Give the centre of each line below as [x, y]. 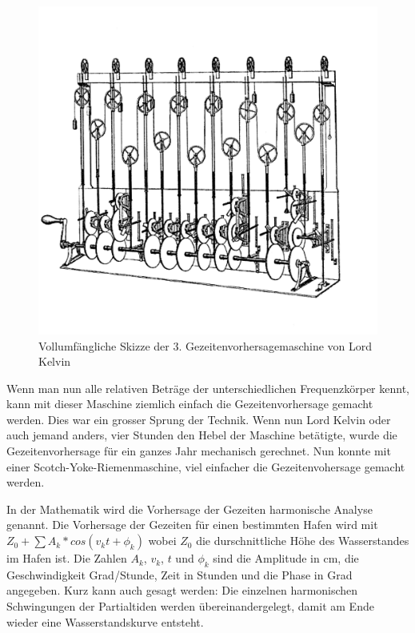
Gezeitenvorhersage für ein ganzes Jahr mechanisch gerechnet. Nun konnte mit [199, 451]
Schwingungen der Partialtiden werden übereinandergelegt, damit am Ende [190, 606]
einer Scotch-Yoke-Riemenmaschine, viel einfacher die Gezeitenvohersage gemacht [206, 466]
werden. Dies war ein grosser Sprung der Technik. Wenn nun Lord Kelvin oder [199, 419]
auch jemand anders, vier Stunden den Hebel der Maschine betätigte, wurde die [202, 435]
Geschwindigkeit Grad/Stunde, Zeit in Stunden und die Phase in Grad [180, 574]
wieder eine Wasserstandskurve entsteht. [105, 621]
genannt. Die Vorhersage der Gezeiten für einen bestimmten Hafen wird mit [192, 525]
